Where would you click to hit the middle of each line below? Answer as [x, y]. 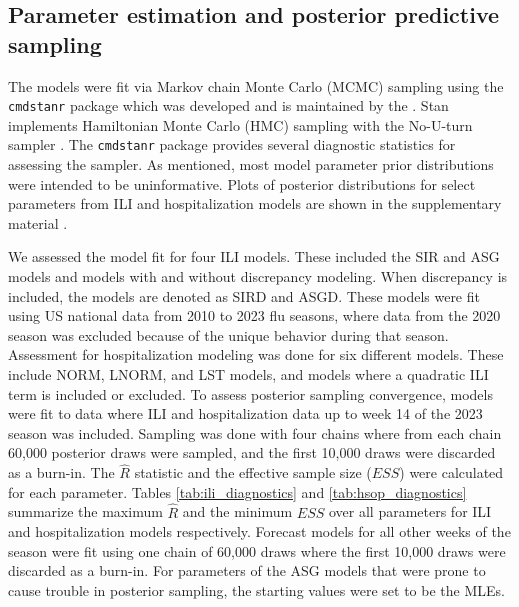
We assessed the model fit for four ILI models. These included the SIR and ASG [254, 256]
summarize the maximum [85, 511]
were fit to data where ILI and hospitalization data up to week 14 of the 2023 [245, 413]
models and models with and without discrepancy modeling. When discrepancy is [258, 276]
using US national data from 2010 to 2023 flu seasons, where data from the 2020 [254, 315]
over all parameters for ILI [410, 511]
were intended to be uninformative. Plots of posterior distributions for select [242, 183]
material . [38, 222]
